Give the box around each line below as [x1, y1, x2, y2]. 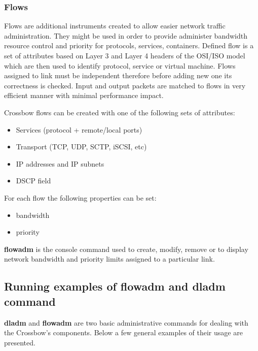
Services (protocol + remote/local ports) [16, 124, 142, 135]
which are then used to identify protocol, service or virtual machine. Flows [4, 60, 236, 71]
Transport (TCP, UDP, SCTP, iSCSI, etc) [16, 141, 147, 152]
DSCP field [16, 175, 51, 186]
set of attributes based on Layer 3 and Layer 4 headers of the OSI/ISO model [4, 50, 245, 60]
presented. [4, 337, 35, 347]
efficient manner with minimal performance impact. [4, 90, 164, 101]
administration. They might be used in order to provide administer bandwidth [4, 30, 247, 41]
